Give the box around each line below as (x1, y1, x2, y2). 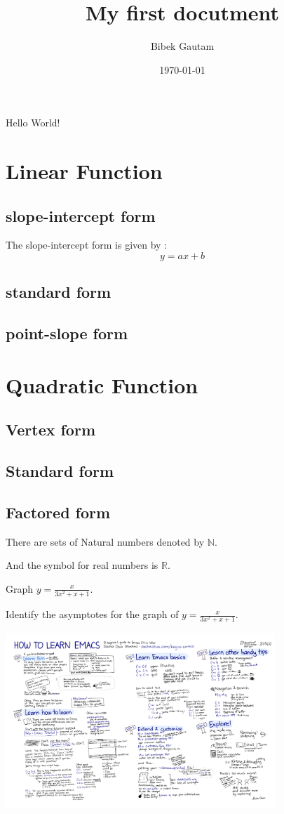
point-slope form (6, 322, 128, 344)
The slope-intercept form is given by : (6, 237, 168, 252)
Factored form (6, 501, 111, 523)
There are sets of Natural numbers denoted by (6, 534, 205, 549)
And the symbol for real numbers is (6, 558, 158, 572)
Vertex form (6, 419, 96, 440)
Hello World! (6, 115, 60, 130)
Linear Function (6, 157, 163, 185)
